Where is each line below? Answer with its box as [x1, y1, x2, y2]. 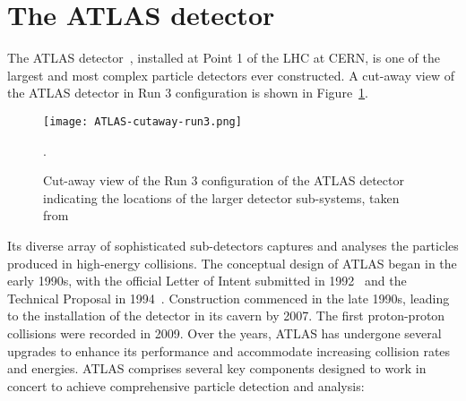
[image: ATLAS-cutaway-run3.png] [43, 115, 242, 128]
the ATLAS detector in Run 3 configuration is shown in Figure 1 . [7, 83, 369, 102]
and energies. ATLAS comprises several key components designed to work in [7, 359, 427, 378]
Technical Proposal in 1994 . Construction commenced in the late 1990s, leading [7, 288, 450, 307]
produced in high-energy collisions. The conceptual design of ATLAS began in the [7, 253, 457, 272]
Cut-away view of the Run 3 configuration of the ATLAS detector [43, 171, 404, 190]
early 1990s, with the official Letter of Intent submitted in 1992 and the [7, 271, 407, 290]
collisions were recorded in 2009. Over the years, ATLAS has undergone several [7, 323, 442, 342]
